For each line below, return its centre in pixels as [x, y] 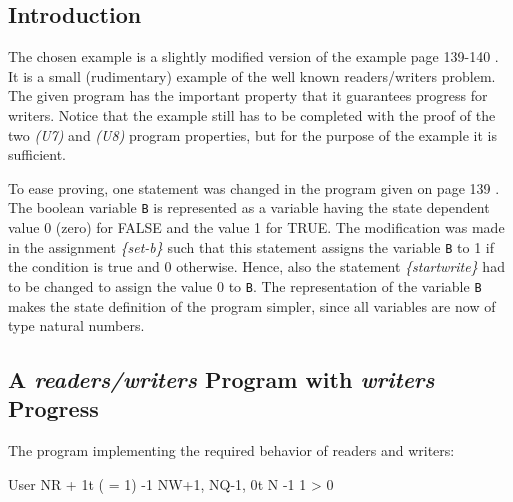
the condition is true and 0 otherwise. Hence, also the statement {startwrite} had [256, 266]
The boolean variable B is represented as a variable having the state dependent [249, 207]
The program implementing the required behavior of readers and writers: [231, 450]
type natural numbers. [76, 325]
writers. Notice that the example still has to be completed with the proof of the [252, 114]
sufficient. [37, 154]
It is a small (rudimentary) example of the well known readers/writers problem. [252, 75]
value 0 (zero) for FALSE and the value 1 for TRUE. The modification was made [256, 227]
